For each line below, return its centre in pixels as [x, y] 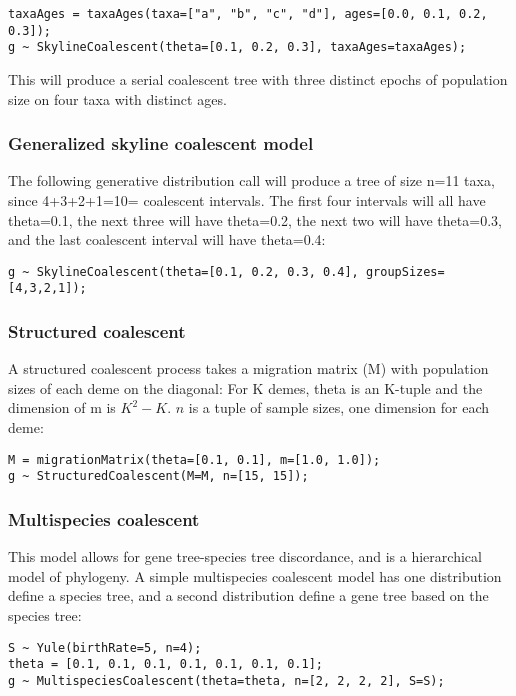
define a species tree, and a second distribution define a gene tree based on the [248, 595]
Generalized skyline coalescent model [161, 143]
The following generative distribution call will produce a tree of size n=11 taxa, [251, 180]
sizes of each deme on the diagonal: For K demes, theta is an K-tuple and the [245, 387]
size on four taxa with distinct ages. [117, 98]
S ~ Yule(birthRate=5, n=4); [105, 647]
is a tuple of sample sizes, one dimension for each [338, 407]
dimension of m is [62, 407]
